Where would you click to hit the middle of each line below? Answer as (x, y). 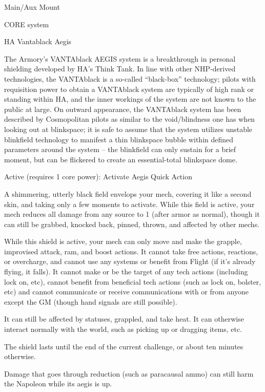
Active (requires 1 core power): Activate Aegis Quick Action (98, 176)
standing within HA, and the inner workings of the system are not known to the (130, 99)
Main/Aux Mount (32, 7)
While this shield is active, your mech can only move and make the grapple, (123, 241)
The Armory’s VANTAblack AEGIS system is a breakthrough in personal (120, 58)
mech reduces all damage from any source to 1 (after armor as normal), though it (132, 214)
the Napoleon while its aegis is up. (58, 384)
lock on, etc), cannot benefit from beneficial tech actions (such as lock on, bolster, (133, 281)
